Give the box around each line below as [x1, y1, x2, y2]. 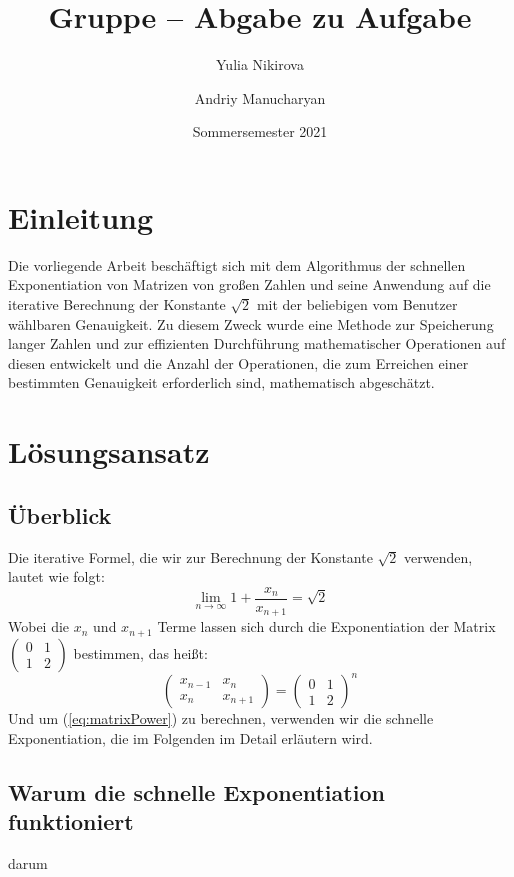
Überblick [8, 499, 112, 530]
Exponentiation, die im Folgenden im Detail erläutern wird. [8, 727, 373, 748]
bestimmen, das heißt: [73, 642, 208, 663]
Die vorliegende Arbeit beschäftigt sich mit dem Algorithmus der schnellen [8, 254, 466, 275]
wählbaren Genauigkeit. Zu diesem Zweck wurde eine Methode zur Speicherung [8, 313, 494, 334]
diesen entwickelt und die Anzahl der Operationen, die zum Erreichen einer [8, 352, 469, 373]
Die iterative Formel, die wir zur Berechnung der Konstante [8, 546, 373, 567]
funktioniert [8, 806, 134, 837]
